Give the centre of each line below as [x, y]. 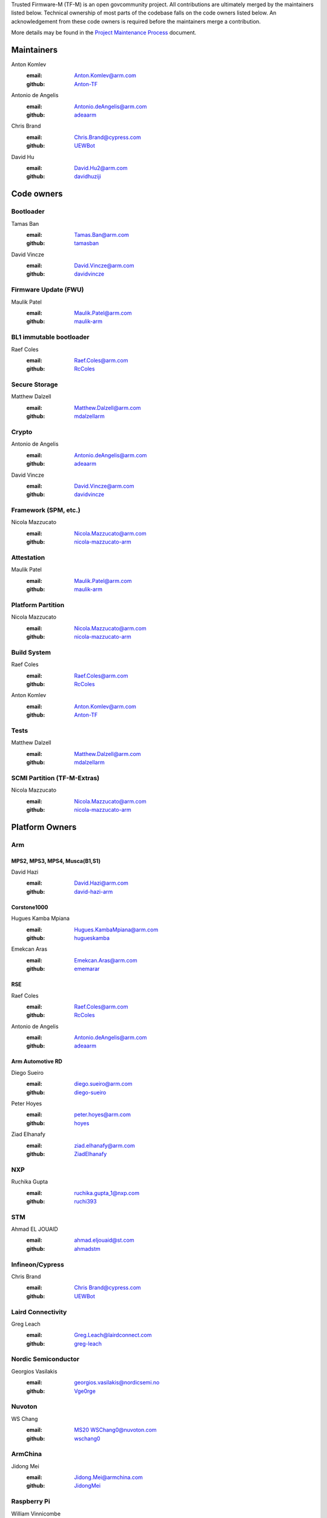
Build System [31, 652]
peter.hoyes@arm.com [103, 1115]
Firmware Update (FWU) [48, 290]
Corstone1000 [30, 907]
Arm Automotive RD [37, 1061]
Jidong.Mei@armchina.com [109, 1477]
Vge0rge [85, 1391]
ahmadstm [88, 1248]
